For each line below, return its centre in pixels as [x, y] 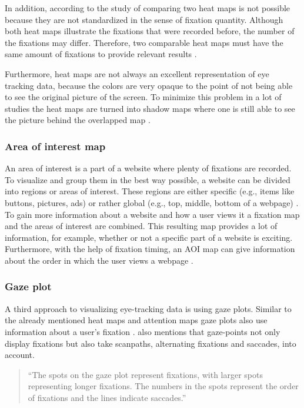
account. [20, 355]
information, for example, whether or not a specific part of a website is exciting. [149, 237]
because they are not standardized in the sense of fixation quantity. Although [144, 19]
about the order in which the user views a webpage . [99, 260]
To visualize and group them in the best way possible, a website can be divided [148, 179]
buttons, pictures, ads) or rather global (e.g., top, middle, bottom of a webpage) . [152, 202]
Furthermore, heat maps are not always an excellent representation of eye [137, 73]
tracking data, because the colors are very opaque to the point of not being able [149, 85]
